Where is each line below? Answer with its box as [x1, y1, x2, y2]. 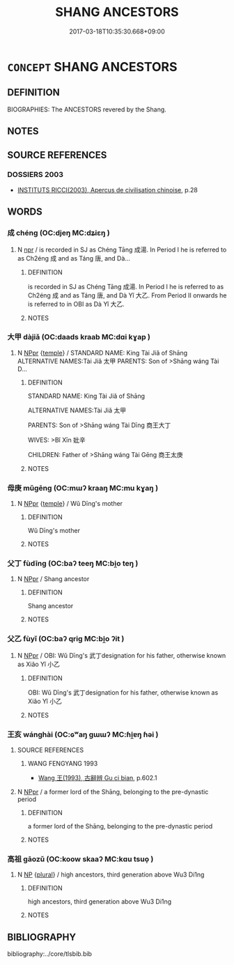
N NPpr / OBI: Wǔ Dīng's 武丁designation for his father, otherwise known [17, 651, 226, 659]
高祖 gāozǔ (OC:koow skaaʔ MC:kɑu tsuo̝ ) [7, 854, 154, 864]
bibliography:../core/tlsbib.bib [7, 950, 93, 958]
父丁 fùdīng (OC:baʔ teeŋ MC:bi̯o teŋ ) [7, 559, 139, 569]
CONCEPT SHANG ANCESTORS [7, 59, 178, 75]
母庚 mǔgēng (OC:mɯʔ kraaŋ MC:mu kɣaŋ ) [7, 483, 159, 493]
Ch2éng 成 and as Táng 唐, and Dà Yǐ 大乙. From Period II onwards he [27, 291, 227, 300]
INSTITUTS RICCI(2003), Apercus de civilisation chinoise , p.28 [17, 185, 198, 194]
